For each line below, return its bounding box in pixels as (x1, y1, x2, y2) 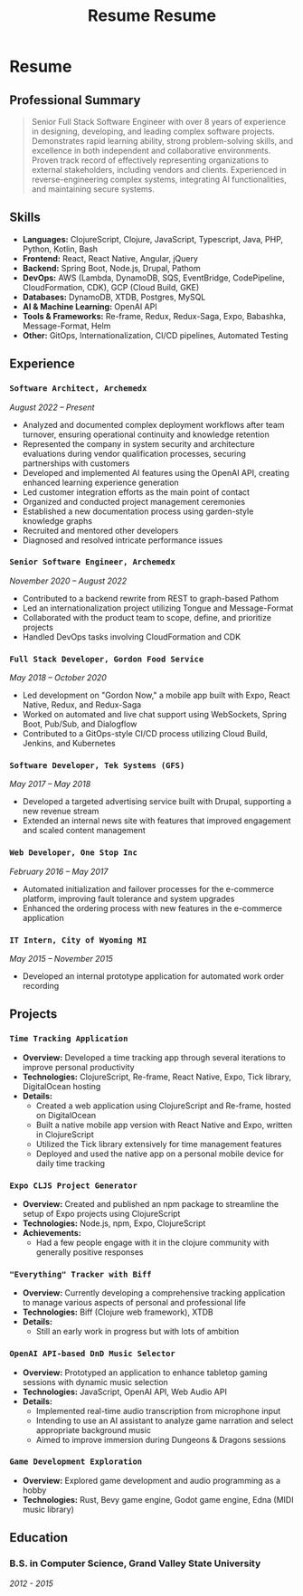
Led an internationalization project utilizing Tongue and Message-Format (22, 603, 294, 613)
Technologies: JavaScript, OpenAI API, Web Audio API (22, 1386, 228, 1397)
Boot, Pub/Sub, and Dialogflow (22, 718, 137, 729)
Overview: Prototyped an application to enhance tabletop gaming (22, 1367, 269, 1378)
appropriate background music (35, 1424, 152, 1435)
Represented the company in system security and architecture (22, 438, 255, 449)
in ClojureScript (35, 1128, 95, 1140)
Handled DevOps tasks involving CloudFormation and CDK (22, 631, 241, 642)
